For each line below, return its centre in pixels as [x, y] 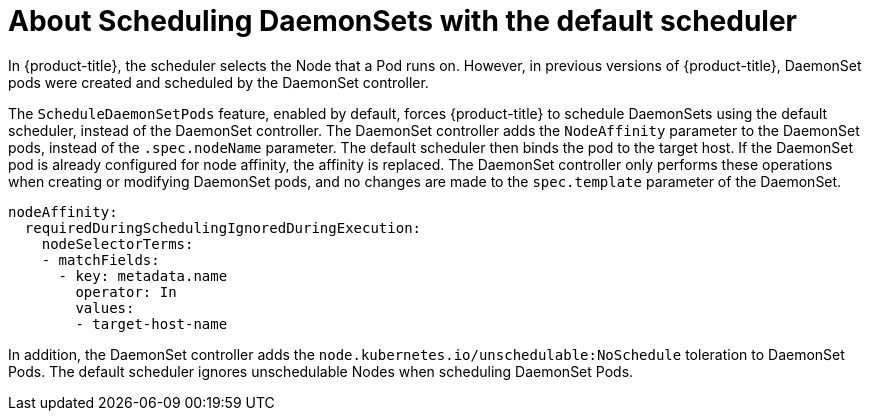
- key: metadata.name [143, 275]
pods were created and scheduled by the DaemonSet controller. [218, 82]
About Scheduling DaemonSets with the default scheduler [403, 21]
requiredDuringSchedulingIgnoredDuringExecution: [223, 227]
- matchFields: [100, 259]
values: [105, 307]
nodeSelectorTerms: [117, 243]
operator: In [126, 291]
